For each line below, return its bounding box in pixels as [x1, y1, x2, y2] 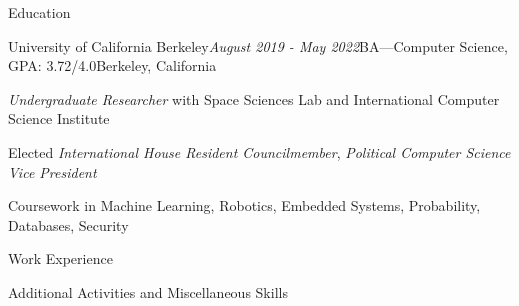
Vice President [8, 161, 97, 182]
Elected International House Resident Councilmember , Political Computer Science [8, 141, 511, 162]
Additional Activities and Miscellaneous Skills [8, 281, 288, 302]
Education [8, 2, 71, 22]
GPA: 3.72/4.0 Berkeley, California [8, 55, 217, 76]
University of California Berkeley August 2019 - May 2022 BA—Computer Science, [8, 35, 508, 56]
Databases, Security [8, 214, 129, 235]
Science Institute [8, 108, 110, 129]
